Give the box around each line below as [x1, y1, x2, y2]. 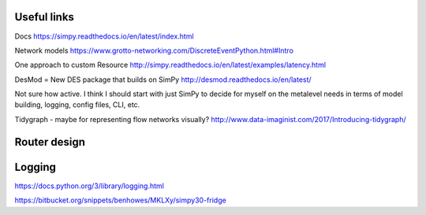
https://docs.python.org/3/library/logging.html [14, 181, 165, 191]
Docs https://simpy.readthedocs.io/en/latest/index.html [14, 32, 194, 41]
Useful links [14, 10, 75, 24]
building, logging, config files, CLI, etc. [14, 100, 140, 109]
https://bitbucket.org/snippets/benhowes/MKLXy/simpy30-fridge [14, 195, 226, 205]
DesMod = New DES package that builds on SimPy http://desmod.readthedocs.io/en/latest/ [14, 75, 312, 84]
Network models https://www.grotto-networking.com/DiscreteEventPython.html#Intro [14, 46, 293, 55]
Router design [14, 135, 86, 149]
